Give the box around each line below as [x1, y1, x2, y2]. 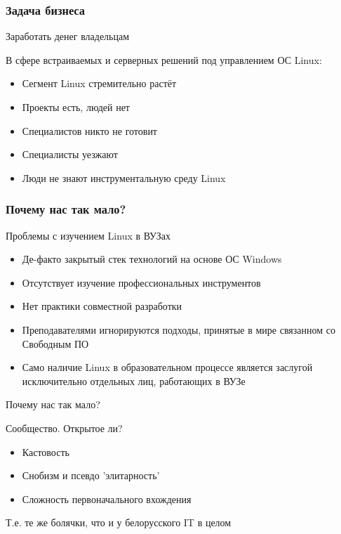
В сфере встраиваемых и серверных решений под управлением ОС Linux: [6, 52, 322, 67]
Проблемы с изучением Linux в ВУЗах [6, 228, 170, 242]
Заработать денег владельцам [6, 29, 130, 44]
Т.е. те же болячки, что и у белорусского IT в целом [6, 515, 232, 530]
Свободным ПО [22, 336, 89, 351]
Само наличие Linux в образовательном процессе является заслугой [22, 360, 313, 375]
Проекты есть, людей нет [22, 100, 130, 114]
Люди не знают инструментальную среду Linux [22, 170, 226, 185]
